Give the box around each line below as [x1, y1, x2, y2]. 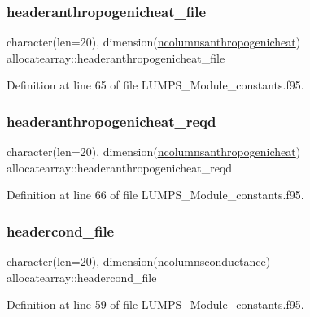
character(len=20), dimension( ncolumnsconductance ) [7, 253, 271, 270]
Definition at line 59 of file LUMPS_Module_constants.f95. [7, 296, 304, 313]
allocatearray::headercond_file [7, 268, 157, 285]
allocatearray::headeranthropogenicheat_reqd [7, 158, 233, 176]
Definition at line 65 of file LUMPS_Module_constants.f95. [7, 76, 304, 93]
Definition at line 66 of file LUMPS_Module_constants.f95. [7, 186, 304, 203]
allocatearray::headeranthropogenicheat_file [7, 49, 225, 66]
